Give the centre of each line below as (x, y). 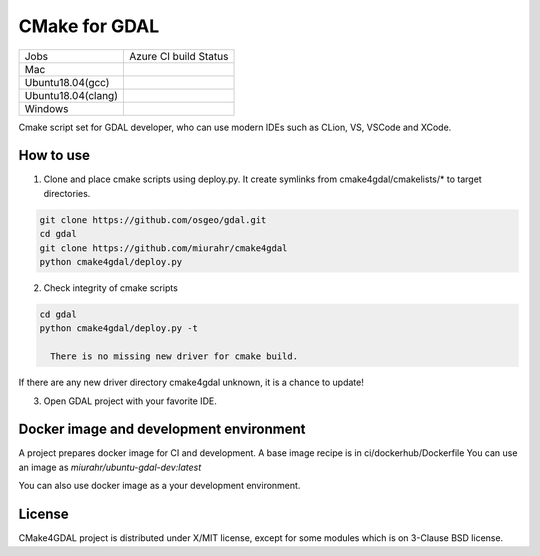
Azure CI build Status (178, 56)
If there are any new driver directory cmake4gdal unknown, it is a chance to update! (191, 382)
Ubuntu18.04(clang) (71, 95)
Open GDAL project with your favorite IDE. (130, 401)
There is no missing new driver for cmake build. (174, 356)
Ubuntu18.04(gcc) (67, 82)
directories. (67, 193)
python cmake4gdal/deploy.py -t (119, 328)
